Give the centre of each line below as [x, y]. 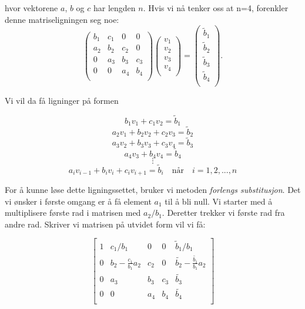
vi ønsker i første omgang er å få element [78, 201]
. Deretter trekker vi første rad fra [223, 213]
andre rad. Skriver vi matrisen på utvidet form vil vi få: [105, 224]
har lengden [115, 8]
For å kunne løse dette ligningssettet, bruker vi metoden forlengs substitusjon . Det [153, 190]
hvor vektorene [31, 8]
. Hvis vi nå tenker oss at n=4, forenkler [216, 8]
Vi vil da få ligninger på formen [62, 101]
